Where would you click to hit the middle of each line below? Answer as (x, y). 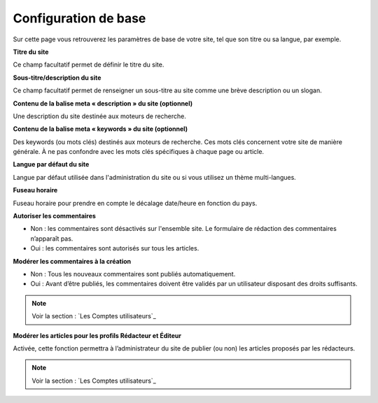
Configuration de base (79, 18)
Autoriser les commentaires (54, 216)
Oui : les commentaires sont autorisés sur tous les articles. (115, 248)
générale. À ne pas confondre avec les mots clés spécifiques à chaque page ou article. (139, 152)
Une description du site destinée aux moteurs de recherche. (100, 116)
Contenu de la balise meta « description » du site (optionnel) (103, 103)
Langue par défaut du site (51, 164)
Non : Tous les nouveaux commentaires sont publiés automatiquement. (133, 274)
